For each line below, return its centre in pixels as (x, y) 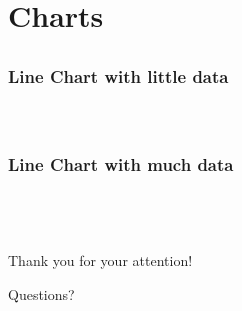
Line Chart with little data (118, 75)
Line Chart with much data (121, 164)
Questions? (41, 293)
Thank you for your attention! (100, 260)
